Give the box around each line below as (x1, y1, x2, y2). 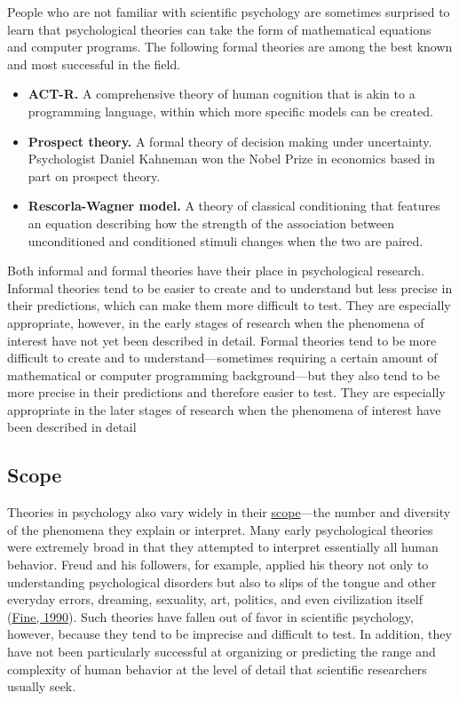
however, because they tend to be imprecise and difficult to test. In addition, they (7, 625, 452, 643)
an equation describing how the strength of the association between (28, 213, 395, 232)
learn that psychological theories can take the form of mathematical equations (7, 20, 431, 38)
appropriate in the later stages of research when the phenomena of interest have (7, 400, 441, 418)
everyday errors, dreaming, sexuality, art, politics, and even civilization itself (7, 590, 423, 609)
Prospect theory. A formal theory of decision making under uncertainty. (28, 131, 432, 150)
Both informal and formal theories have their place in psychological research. (7, 261, 425, 280)
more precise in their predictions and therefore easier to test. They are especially (7, 383, 446, 402)
